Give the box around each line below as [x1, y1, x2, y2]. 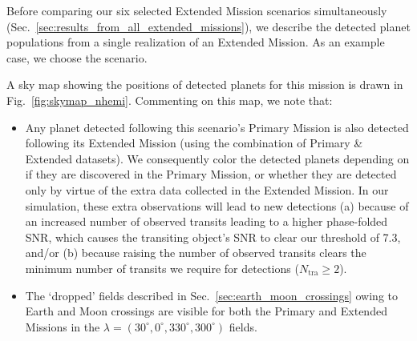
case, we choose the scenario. [6, 49, 148, 66]
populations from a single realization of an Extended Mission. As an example [6, 34, 385, 50]
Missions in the [25, 318, 100, 335]
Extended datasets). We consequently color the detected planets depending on [25, 150, 410, 166]
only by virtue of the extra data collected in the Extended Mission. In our [25, 181, 389, 198]
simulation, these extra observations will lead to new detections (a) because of [25, 197, 409, 214]
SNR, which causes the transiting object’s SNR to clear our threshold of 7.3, [25, 228, 401, 245]
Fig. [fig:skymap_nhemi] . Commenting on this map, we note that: [6, 91, 333, 108]
